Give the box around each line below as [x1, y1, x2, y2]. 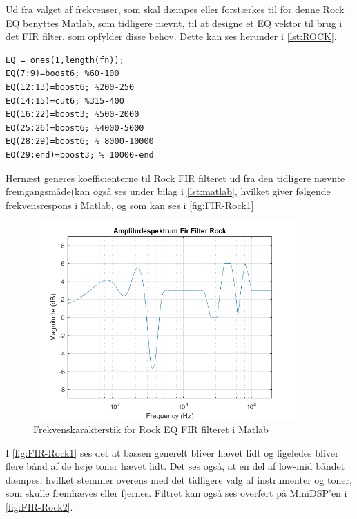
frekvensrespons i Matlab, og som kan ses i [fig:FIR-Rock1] [6, 197, 254, 212]
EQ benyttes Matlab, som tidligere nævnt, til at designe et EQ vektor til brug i [6, 15, 342, 30]
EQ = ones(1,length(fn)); [6, 55, 124, 65]
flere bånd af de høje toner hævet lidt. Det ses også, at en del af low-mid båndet [6, 459, 345, 473]
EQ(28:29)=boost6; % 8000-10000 [6, 136, 154, 147]
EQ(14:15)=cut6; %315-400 [6, 95, 124, 106]
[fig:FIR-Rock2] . [6, 500, 73, 514]
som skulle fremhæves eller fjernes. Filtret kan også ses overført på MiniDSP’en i [6, 486, 347, 500]
